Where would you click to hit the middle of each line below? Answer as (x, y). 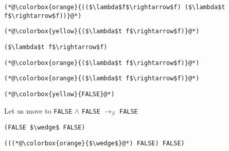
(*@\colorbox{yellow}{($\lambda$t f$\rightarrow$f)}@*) (102, 31)
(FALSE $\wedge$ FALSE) (45, 128)
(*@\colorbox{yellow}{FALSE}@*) (59, 94)
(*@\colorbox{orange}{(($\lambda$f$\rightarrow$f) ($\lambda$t (115, 7)
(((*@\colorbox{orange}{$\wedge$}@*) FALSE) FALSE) (94, 143)
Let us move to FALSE (38, 110)
